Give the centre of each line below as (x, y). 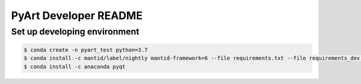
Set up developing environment (75, 32)
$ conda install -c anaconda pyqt (75, 66)
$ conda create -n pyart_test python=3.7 (86, 50)
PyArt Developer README (77, 15)
